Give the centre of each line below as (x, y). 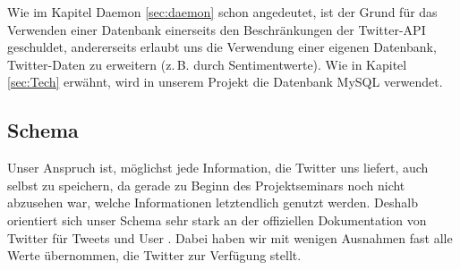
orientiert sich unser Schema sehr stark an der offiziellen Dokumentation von (217, 219)
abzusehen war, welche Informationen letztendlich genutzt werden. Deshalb (213, 202)
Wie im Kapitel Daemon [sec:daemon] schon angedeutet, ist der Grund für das (222, 12)
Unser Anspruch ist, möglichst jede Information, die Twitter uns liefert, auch (218, 168)
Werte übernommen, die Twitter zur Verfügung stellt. (154, 255)
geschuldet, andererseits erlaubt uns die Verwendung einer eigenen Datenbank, (222, 47)
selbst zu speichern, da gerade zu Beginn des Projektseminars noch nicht (206, 185)
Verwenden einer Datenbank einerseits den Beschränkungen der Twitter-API (217, 29)
